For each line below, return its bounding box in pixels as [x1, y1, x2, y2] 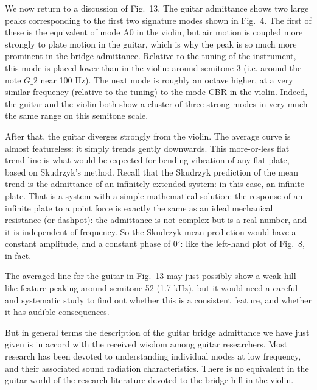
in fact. [5, 249, 32, 261]
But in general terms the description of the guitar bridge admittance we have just [5, 325, 310, 338]
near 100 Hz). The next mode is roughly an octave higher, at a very [40, 73, 293, 86]
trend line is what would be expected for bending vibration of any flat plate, [5, 154, 290, 166]
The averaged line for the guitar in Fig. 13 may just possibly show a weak [5, 269, 282, 282]
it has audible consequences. [5, 305, 110, 318]
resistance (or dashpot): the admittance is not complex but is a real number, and [5, 213, 307, 226]
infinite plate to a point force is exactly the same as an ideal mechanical [5, 201, 273, 214]
